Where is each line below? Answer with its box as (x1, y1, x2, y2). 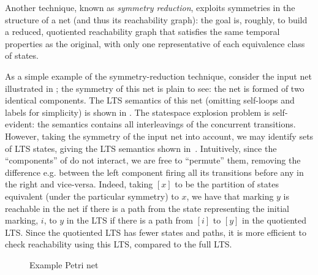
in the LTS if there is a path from (66, 214, 193, 227)
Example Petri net (29, 258, 99, 271)
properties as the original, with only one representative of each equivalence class (5, 37, 305, 50)
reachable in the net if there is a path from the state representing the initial (5, 202, 289, 214)
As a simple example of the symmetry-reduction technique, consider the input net (5, 69, 312, 82)
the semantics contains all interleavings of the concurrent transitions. (37, 118, 296, 130)
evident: (5, 118, 35, 130)
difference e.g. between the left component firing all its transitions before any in (5, 165, 304, 178)
